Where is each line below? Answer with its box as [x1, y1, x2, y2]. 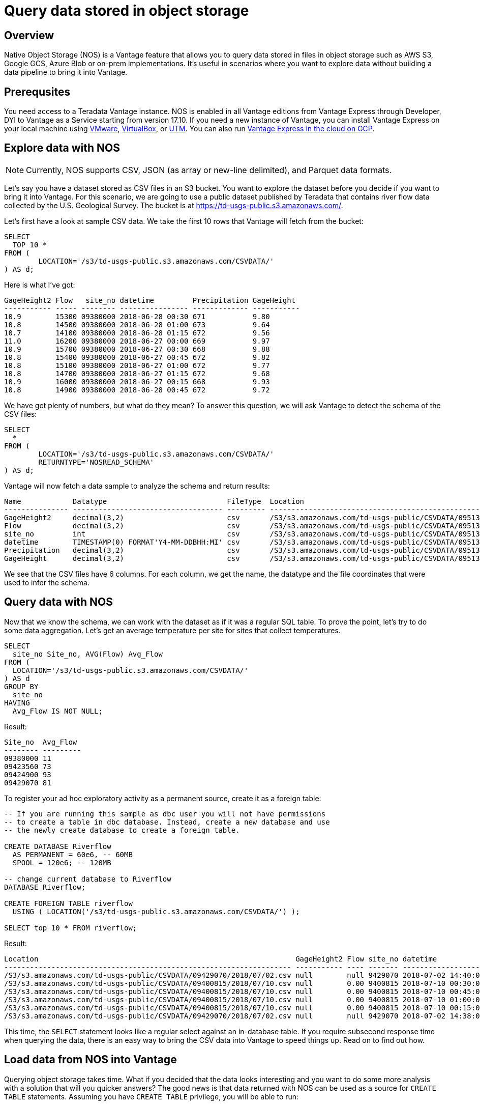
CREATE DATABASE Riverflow [4, 842, 111, 851]
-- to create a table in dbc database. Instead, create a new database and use [4, 817, 330, 826]
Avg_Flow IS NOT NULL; [12, 706, 103, 715]
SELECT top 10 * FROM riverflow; [4, 923, 137, 932]
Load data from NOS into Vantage [4, 1053, 177, 1066]
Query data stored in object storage [4, 2, 249, 19]
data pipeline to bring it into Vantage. [4, 68, 128, 77]
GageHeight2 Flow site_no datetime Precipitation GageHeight [4, 296, 296, 304]
